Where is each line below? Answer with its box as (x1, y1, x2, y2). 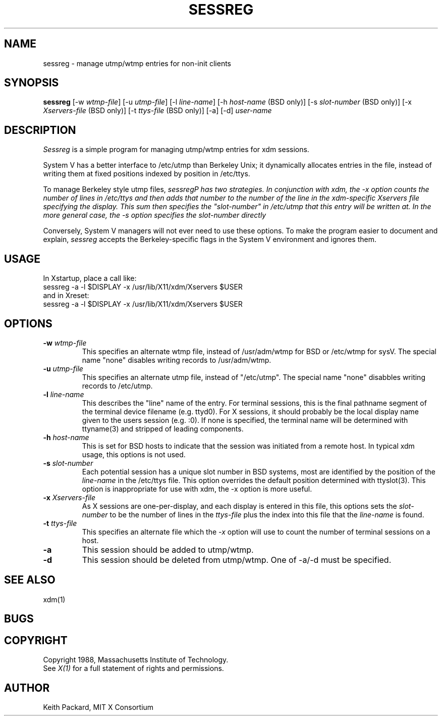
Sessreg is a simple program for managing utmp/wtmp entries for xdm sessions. (43, 145, 309, 154)
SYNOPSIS (4, 76, 59, 89)
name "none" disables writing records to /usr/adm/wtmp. (82, 355, 271, 364)
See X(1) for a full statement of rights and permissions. (43, 664, 224, 673)
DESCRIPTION (4, 123, 76, 136)
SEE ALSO (4, 573, 56, 587)
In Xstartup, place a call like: (43, 274, 137, 283)
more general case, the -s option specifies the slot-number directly (43, 211, 266, 220)
